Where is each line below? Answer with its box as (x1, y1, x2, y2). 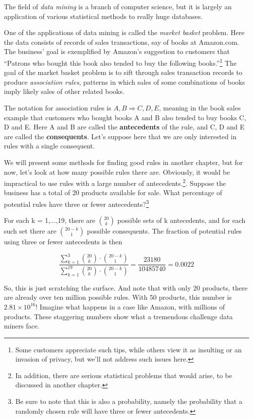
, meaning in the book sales (159, 103, 241, 112)
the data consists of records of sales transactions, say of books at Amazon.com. (4, 36, 239, 47)
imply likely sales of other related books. (4, 86, 125, 96)
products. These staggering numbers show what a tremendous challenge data (4, 311, 233, 321)
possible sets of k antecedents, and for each (117, 215, 246, 225)
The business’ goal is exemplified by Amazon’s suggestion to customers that (4, 46, 230, 56)
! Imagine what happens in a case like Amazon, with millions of (36, 301, 225, 311)
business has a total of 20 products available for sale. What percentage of (4, 187, 222, 198)
